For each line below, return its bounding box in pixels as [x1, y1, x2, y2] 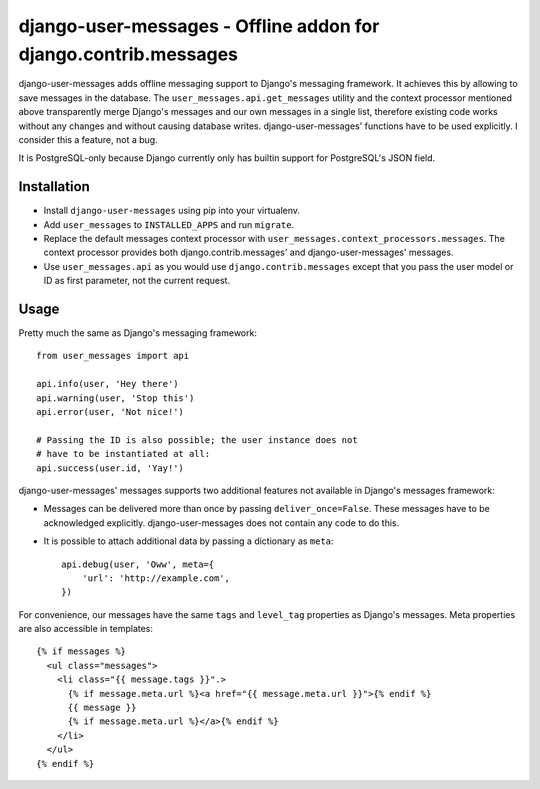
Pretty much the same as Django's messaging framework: [18, 327, 257, 339]
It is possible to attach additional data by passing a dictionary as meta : [43, 535, 334, 547]
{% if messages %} [36, 646, 127, 657]
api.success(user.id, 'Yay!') [36, 462, 185, 474]
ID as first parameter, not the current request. [43, 275, 230, 287]
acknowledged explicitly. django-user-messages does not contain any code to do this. [43, 516, 400, 529]
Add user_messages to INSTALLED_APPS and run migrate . [43, 218, 295, 230]
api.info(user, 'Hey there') [36, 378, 179, 390]
